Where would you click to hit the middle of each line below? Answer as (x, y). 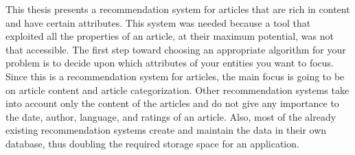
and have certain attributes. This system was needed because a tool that (158, 22)
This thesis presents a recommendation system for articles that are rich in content (178, 9)
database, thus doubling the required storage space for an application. (152, 143)
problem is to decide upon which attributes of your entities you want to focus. (170, 63)
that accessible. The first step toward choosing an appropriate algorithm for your (176, 49)
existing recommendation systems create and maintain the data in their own (166, 130)
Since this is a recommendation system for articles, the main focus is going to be (175, 76)
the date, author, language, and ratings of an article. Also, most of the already (171, 116)
